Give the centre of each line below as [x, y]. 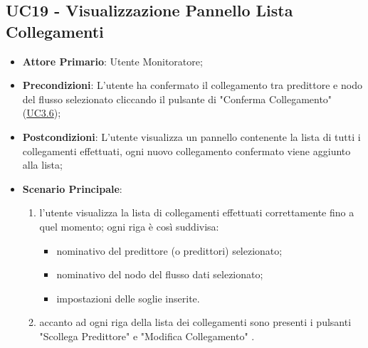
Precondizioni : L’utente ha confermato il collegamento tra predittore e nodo [192, 85]
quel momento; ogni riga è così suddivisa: [129, 226]
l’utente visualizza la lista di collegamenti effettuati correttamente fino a [197, 212]
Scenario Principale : [72, 188]
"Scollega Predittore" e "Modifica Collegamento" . [147, 336]
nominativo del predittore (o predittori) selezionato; [169, 250]
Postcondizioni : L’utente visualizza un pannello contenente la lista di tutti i [191, 136]
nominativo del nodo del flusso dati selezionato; [160, 274]
